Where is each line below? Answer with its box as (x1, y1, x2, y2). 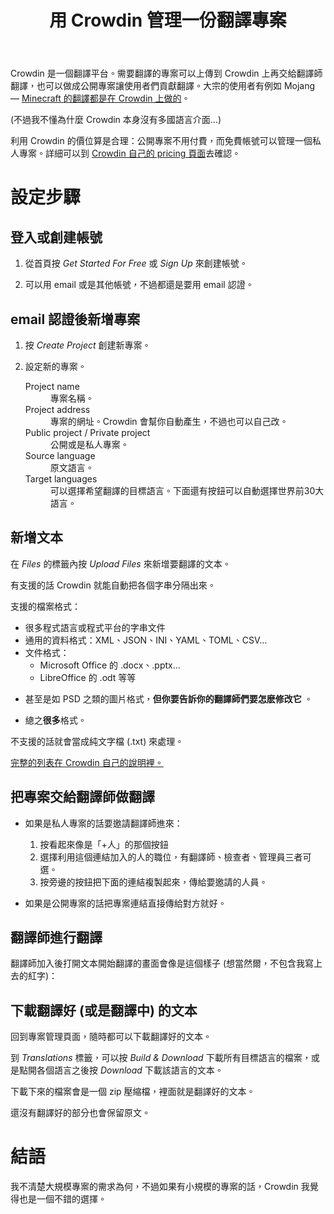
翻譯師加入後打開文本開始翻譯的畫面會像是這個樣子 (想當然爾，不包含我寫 (10, 957, 315, 970)
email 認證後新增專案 (10, 311, 141, 328)
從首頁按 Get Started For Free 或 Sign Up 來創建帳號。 (24, 257, 248, 270)
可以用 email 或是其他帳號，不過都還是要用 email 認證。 (24, 279, 255, 291)
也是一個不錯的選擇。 (18, 1193, 107, 1205)
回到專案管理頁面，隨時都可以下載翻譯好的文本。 (10, 1031, 212, 1043)
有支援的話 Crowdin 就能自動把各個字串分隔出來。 (10, 579, 217, 591)
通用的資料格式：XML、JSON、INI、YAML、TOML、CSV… (24, 634, 268, 646)
